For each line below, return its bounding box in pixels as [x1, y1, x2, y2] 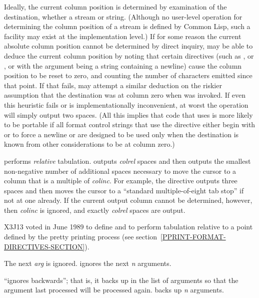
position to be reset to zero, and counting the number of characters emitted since [4, 70, 252, 81]
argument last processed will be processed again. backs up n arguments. [4, 284, 224, 295]
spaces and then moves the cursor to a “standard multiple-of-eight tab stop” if [4, 185, 244, 195]
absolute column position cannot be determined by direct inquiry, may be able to [4, 41, 253, 51]
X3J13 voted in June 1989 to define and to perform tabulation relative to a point [4, 221, 253, 232]
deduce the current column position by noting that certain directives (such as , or [4, 50, 254, 61]
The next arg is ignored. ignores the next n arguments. [4, 258, 171, 268]
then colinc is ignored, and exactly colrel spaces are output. [4, 204, 185, 215]
